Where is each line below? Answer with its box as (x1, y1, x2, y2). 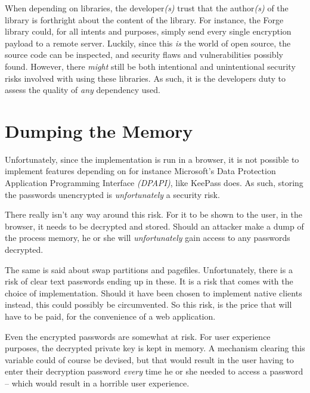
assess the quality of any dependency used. (5, 83, 160, 96)
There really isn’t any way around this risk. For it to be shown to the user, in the (5, 208, 302, 221)
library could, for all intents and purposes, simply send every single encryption (5, 25, 292, 38)
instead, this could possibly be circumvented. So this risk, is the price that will (5, 298, 292, 311)
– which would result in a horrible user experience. (5, 376, 190, 389)
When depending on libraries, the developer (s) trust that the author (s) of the (5, 2, 289, 14)
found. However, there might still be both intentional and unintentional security (5, 60, 296, 72)
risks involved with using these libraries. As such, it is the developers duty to (5, 72, 286, 84)
